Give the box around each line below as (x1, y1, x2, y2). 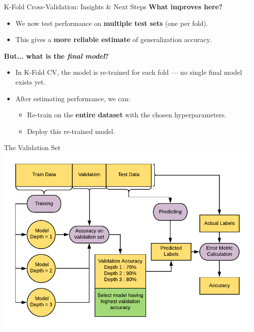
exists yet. (15, 76, 45, 87)
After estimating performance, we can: (15, 93, 130, 103)
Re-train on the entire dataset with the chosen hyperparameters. (27, 110, 227, 120)
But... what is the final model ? (4, 50, 109, 61)
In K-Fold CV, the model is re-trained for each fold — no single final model (15, 67, 242, 77)
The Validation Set (4, 142, 61, 153)
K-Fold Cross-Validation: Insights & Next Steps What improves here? (4, 1, 223, 11)
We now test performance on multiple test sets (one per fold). (15, 18, 208, 28)
